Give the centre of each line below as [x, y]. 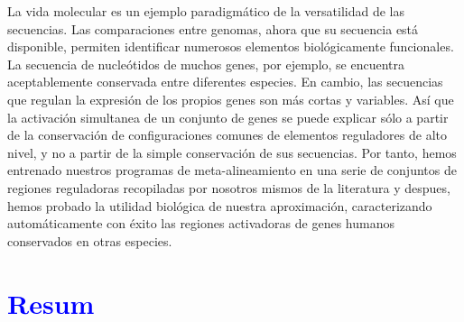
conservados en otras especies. [90, 240]
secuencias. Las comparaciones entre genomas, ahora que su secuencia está [213, 28]
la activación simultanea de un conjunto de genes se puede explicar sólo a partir [228, 117]
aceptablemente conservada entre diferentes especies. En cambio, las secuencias [225, 82]
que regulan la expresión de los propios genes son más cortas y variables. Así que [231, 99]
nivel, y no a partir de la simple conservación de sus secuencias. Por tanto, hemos [232, 152]
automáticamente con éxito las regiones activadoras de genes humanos [201, 223]
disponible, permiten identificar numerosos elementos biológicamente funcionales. [231, 46]
